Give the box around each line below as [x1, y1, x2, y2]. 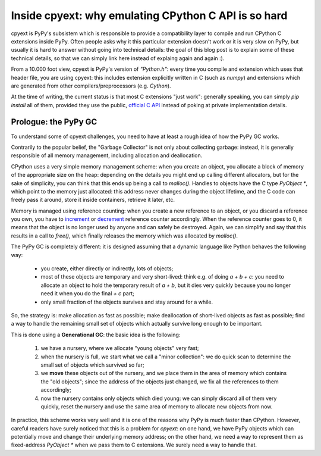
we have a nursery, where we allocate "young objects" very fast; [40, 345, 199, 352]
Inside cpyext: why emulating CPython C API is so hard [11, 9, 288, 22]
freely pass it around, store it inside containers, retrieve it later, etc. [11, 196, 175, 204]
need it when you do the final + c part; [40, 290, 135, 297]
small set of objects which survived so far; [40, 361, 145, 368]
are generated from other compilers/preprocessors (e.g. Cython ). [11, 82, 172, 89]
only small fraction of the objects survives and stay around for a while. [40, 298, 213, 305]
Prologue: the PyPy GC [11, 117, 97, 127]
